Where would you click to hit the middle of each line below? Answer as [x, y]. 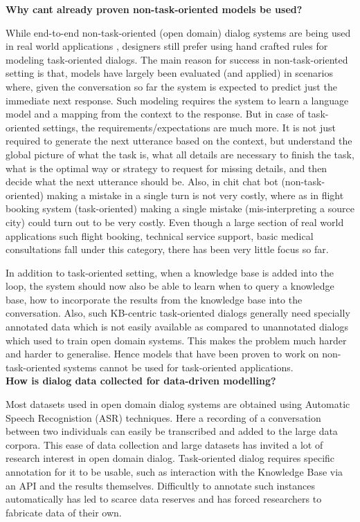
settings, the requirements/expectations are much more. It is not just [190, 127]
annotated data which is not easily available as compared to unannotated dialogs [177, 327]
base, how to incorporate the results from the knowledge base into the [154, 299]
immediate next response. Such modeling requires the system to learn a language [177, 100]
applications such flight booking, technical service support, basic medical [160, 235]
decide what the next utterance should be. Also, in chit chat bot [142, 181]
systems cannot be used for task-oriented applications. [179, 367]
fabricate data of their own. [64, 512]
